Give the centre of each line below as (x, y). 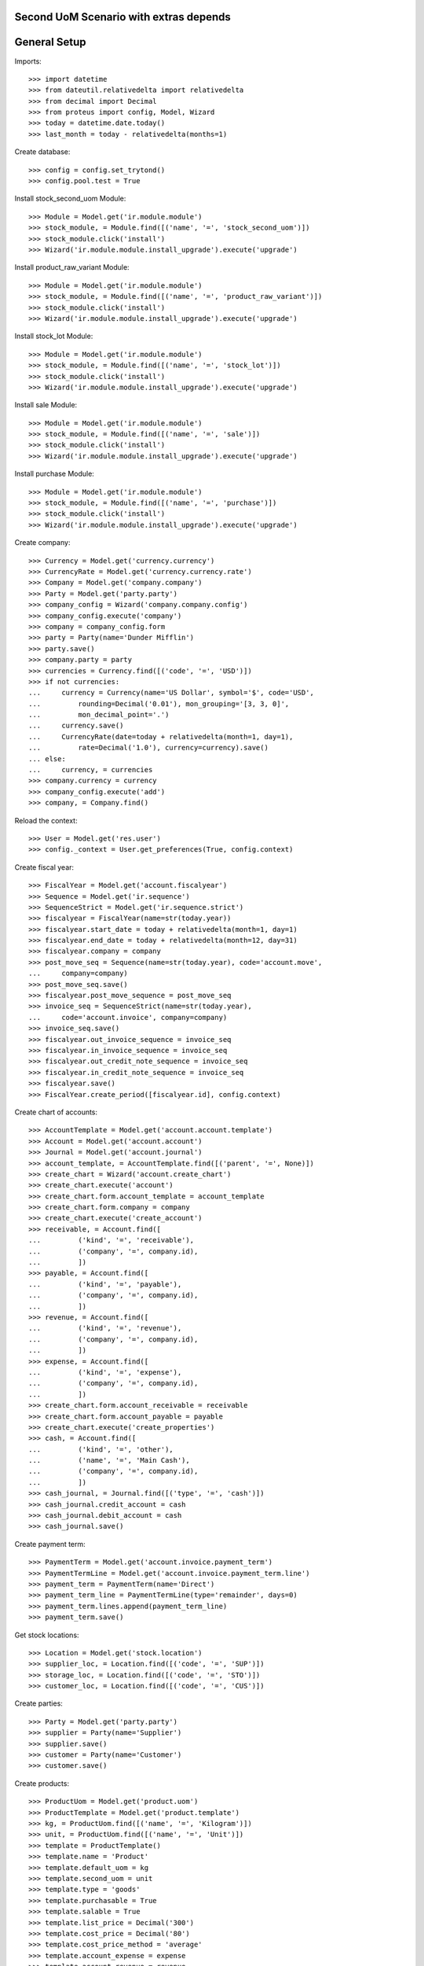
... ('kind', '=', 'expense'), (105, 1372)
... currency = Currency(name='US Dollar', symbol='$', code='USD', (171, 693)
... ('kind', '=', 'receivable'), (111, 1240)
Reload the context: (46, 820)
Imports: (28, 61)
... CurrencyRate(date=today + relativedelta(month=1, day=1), (161, 736)
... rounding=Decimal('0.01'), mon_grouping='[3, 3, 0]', (159, 703)
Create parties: (38, 1703)
